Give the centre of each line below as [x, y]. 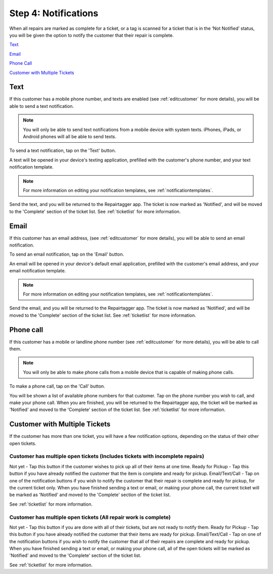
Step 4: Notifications [54, 13]
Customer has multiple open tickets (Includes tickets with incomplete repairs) [107, 457]
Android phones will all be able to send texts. [70, 136]
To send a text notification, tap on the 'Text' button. [63, 151]
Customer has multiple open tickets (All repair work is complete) [90, 517]
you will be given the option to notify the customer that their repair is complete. [92, 35]
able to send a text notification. [42, 106]
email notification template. [38, 271]
